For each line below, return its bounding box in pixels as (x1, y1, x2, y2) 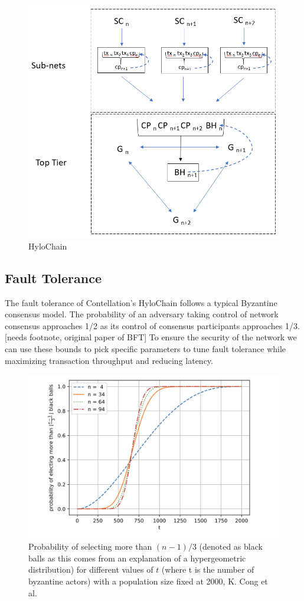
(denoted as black (199, 540, 263, 553)
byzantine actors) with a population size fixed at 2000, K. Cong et (28, 575, 268, 587)
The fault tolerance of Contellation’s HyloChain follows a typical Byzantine (5, 296, 277, 308)
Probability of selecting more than (28, 540, 152, 553)
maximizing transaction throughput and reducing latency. (5, 354, 213, 366)
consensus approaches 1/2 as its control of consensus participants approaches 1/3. (5, 319, 300, 331)
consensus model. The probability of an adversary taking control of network (5, 308, 279, 320)
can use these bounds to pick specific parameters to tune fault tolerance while (5, 343, 286, 355)
